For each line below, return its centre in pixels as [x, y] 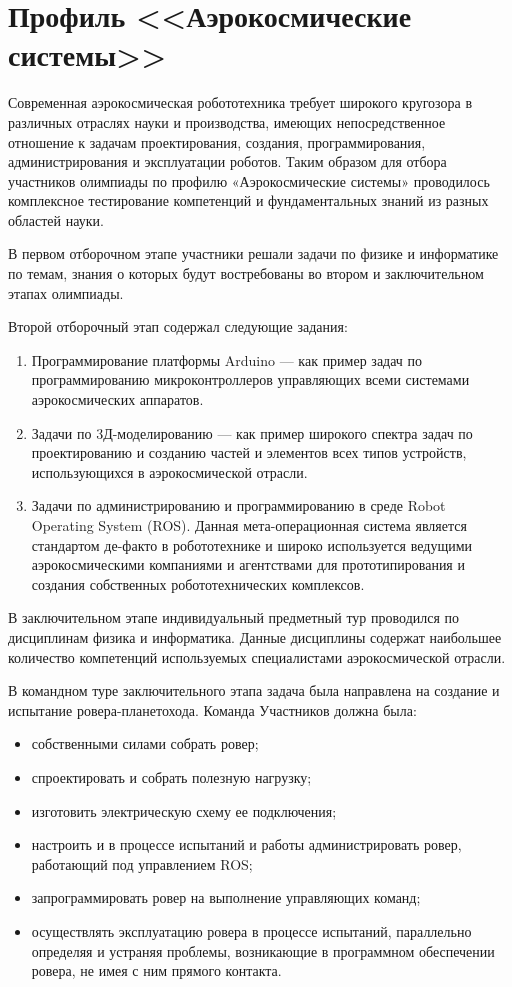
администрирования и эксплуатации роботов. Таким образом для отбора [227, 161]
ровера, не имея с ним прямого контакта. [156, 970]
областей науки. [56, 219]
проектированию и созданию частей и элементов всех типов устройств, [249, 452]
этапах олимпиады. [66, 292]
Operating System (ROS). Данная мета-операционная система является [249, 525]
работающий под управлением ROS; [142, 863]
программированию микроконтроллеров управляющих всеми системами [250, 379]
